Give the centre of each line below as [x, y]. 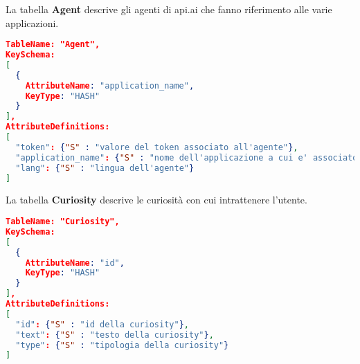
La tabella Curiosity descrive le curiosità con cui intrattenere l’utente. [156, 200]
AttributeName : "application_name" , [110, 85]
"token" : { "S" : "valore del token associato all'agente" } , [157, 147]
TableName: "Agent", [53, 45]
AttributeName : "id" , [75, 263]
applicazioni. [32, 22]
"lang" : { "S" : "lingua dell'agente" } [105, 168]
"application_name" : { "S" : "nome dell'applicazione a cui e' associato [187, 157]
